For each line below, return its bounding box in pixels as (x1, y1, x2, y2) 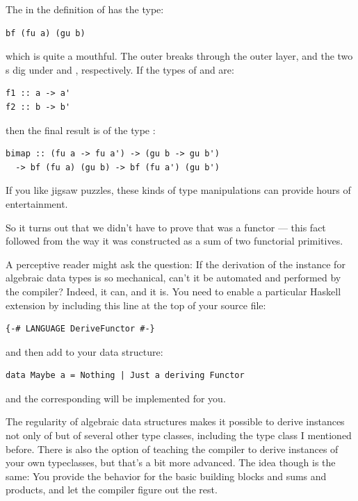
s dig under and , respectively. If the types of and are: (6, 62, 234, 76)
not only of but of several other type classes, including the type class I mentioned (6, 428, 352, 443)
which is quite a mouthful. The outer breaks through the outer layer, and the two (6, 49, 353, 63)
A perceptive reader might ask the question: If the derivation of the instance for (6, 256, 345, 271)
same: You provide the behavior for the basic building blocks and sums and (6, 468, 327, 483)
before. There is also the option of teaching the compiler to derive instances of (6, 441, 339, 456)
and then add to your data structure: (6, 344, 163, 359)
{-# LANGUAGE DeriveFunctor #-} (6, 324, 155, 334)
